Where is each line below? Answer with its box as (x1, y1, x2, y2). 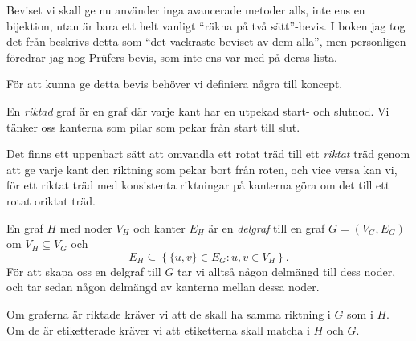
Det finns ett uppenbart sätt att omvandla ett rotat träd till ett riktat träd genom (6, 145, 410, 162)
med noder (59, 219, 112, 236)
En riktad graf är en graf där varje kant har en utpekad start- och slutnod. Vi (6, 102, 389, 119)
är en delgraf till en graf (208, 219, 325, 236)
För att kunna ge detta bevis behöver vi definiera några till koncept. (6, 75, 343, 92)
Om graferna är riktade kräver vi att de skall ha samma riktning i (6, 305, 331, 322)
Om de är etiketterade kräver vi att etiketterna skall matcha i (6, 321, 310, 338)
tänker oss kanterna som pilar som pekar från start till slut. (6, 118, 300, 135)
